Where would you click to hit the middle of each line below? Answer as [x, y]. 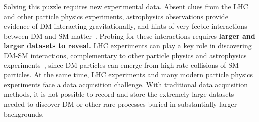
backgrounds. [24, 113]
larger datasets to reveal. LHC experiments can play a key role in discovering [128, 45]
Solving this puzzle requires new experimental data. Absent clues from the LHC [126, 6]
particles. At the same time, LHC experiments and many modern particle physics [129, 75]
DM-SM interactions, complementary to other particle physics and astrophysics [125, 55]
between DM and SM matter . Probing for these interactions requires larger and [129, 35]
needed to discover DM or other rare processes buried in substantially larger [121, 103]
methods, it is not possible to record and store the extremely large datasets [119, 94]
